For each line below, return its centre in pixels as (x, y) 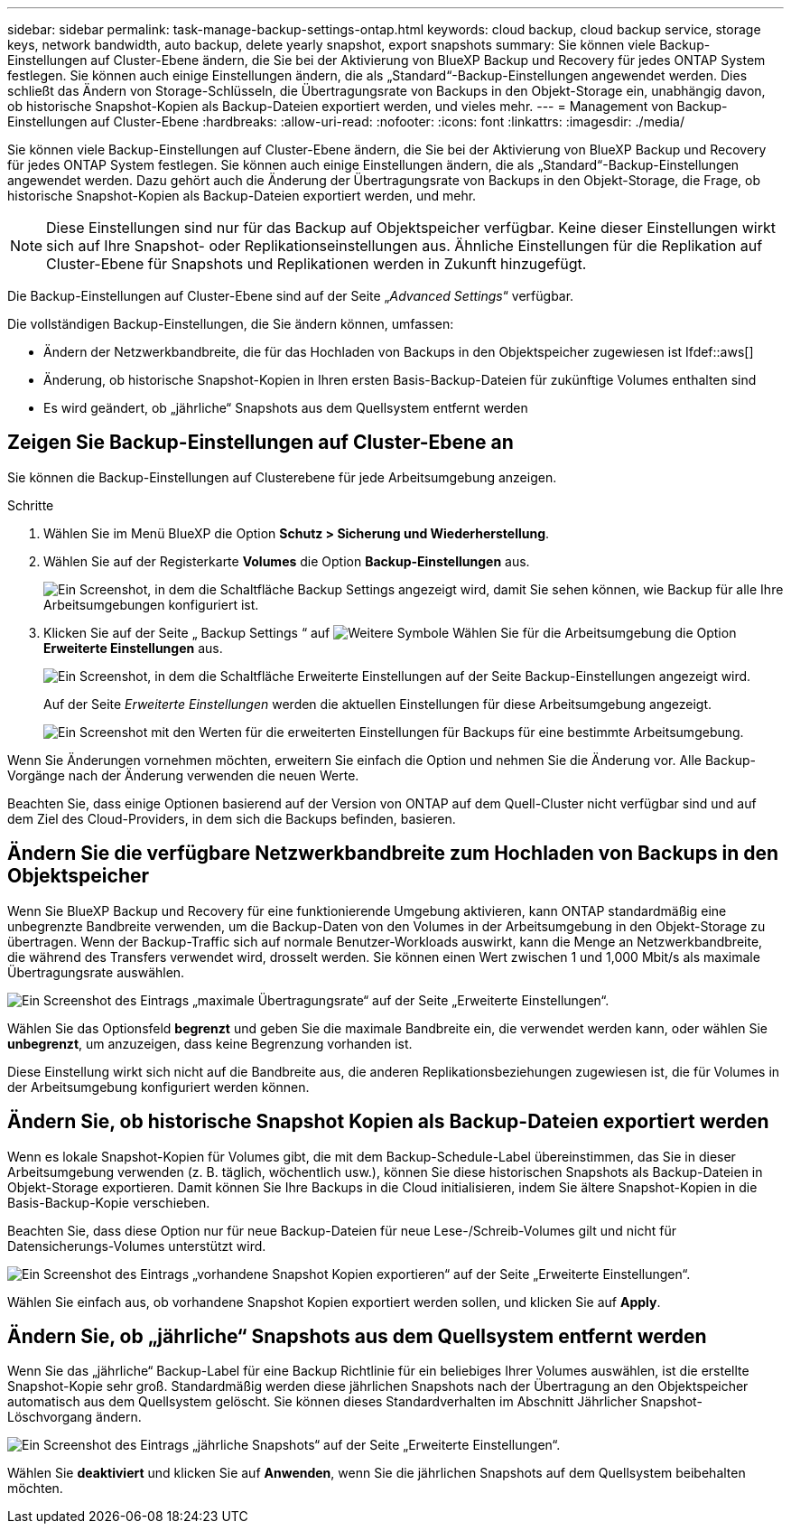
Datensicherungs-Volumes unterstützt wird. (137, 1246)
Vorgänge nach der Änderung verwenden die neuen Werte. (183, 775)
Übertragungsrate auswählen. (96, 972)
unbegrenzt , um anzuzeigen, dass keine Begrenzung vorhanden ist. (210, 1043)
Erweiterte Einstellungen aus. (133, 648)
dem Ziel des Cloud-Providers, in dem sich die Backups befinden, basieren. (232, 818)
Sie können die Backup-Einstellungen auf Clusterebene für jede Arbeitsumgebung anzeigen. (282, 477)
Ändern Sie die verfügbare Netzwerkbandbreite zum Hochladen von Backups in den (393, 854)
